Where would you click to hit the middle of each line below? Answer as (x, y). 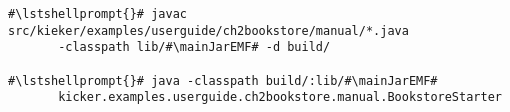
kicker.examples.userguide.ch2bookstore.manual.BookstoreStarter (280, 97)
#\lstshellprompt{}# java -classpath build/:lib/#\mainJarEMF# (223, 80)
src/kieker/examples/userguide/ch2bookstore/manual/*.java (208, 30)
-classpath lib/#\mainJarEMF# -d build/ (194, 47)
